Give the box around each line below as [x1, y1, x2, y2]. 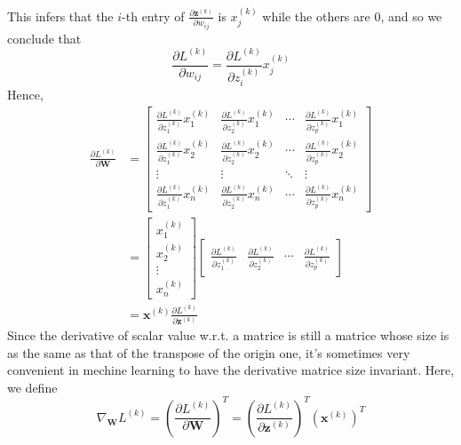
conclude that [7, 28, 82, 47]
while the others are [262, 6, 370, 25]
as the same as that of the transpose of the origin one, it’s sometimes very [7, 343, 410, 362]
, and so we [380, 6, 442, 25]
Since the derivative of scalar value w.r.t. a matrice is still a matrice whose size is [7, 325, 449, 344]
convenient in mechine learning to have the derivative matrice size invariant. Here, [7, 361, 455, 379]
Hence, [7, 84, 44, 103]
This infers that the [7, 6, 114, 25]
